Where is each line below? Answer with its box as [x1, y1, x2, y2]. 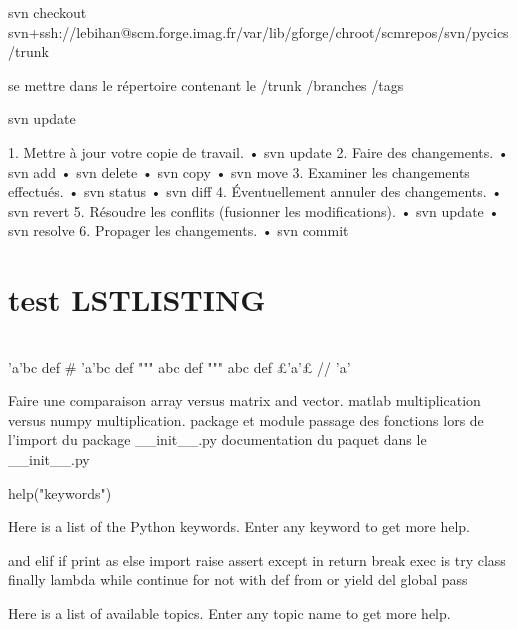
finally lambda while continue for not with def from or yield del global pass [8, 569, 468, 590]
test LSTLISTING [8, 279, 266, 320]
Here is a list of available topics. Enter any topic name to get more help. [8, 603, 451, 623]
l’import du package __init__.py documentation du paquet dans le [8, 429, 427, 450]
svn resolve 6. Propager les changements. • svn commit [8, 220, 349, 241]
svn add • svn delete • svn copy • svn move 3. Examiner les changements [8, 161, 470, 182]
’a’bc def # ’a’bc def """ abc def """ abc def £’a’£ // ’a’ [8, 356, 351, 377]
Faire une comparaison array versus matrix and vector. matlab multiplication [8, 390, 481, 411]
